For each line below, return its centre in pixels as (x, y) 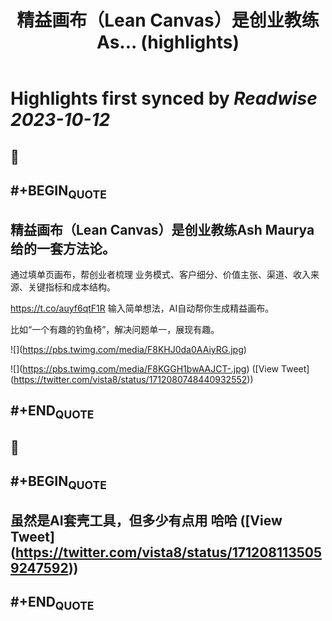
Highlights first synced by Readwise (164, 98)
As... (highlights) (168, 42)
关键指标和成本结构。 (71, 287)
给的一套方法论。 (63, 248)
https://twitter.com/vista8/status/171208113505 (168, 552)
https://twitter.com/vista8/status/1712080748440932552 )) (133, 379)
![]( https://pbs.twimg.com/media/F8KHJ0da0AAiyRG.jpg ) (128, 349)
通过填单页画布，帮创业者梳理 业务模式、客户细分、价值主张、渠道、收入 (160, 274)
